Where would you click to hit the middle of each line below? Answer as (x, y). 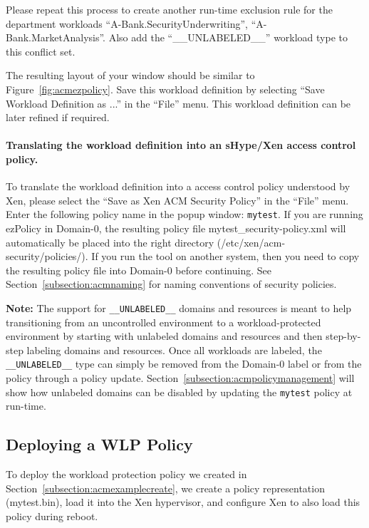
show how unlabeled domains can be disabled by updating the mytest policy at (179, 392)
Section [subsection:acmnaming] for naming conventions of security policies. (171, 284)
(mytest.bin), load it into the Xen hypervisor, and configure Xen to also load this (183, 502)
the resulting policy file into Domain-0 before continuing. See (139, 270)
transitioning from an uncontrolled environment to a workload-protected (163, 322)
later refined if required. (58, 117)
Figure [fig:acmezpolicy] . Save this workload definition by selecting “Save (165, 89)
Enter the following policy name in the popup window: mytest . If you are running (184, 214)
